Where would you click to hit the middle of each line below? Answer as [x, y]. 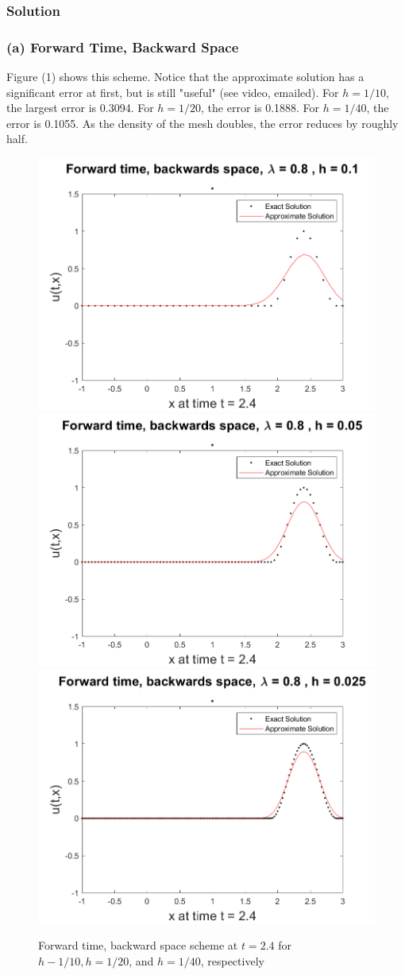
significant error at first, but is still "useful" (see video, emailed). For [173, 92]
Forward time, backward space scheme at [138, 945]
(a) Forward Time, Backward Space [123, 46]
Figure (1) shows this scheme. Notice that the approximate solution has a [185, 77]
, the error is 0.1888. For [260, 108]
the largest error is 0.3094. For [80, 108]
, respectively [232, 961]
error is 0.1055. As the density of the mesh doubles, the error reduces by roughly [202, 123]
